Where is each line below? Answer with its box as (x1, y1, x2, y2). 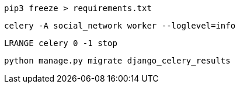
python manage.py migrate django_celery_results (4, 56, 231, 65)
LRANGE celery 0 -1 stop (4, 38, 117, 48)
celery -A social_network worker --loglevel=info (4, 21, 236, 30)
